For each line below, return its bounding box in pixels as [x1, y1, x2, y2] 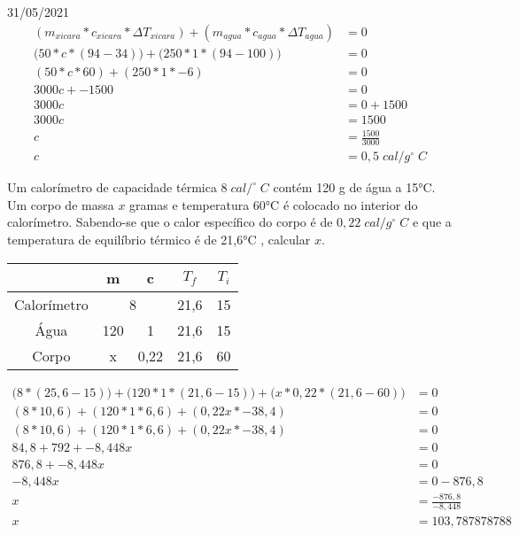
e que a [412, 213, 452, 231]
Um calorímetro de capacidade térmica [7, 178, 217, 197]
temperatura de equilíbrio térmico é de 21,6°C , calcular [7, 229, 311, 248]
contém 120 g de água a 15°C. [273, 178, 436, 197]
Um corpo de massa [7, 195, 114, 213]
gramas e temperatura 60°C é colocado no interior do [129, 195, 418, 213]
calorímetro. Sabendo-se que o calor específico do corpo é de [7, 213, 333, 231]
